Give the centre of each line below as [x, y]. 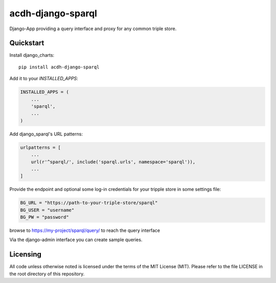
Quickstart [27, 43]
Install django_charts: [32, 55]
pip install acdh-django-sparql [59, 67]
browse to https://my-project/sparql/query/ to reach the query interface [85, 230]
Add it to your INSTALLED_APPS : [44, 79]
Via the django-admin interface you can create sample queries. [76, 240]
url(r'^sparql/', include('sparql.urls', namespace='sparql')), [113, 162]
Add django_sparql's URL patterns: [46, 134]
